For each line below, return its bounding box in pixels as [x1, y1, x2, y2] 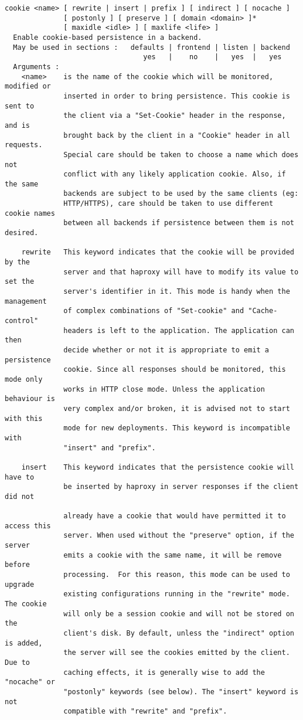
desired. [5, 229, 39, 237]
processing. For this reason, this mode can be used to [63, 570, 290, 579]
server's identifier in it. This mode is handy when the [63, 287, 290, 296]
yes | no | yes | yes [143, 53, 282, 62]
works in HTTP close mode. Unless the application [63, 385, 265, 393]
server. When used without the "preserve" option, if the [63, 531, 294, 540]
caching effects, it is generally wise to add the [63, 668, 265, 677]
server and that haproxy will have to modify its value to [63, 267, 299, 276]
